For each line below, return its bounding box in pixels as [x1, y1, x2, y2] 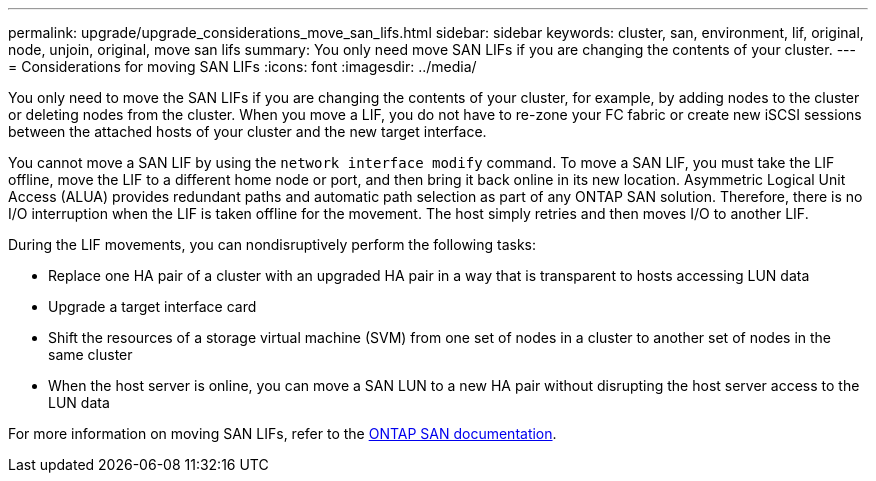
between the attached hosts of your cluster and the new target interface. [8, 123, 487, 140]
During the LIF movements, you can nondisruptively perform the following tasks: [8, 236, 537, 253]
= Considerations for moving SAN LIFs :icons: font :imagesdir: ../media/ [8, 58, 477, 75]
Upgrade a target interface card [48, 298, 257, 315]
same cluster [48, 346, 133, 363]
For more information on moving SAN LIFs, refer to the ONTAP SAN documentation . [8, 425, 557, 442]
